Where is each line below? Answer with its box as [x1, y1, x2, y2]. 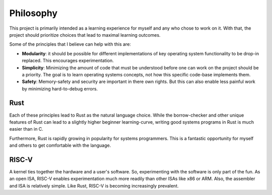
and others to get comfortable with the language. [9, 142, 111, 148]
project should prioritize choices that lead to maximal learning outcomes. [9, 32, 161, 38]
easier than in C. [9, 126, 44, 132]
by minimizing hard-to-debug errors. [22, 85, 98, 91]
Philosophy [9, 8, 58, 19]
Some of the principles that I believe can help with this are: [9, 41, 131, 47]
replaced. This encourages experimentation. [22, 58, 114, 64]
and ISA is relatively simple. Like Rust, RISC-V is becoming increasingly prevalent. [9, 182, 179, 188]
